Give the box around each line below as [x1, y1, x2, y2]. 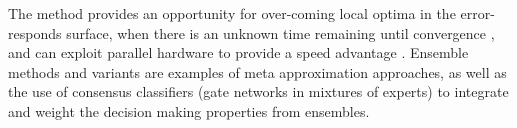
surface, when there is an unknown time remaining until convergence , [66, 22, 495, 43]
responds [8, 22, 62, 43]
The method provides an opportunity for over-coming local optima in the [8, 3, 456, 23]
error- [460, 3, 495, 23]
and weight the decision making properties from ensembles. [8, 100, 370, 121]
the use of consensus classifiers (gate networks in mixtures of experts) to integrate [8, 81, 509, 102]
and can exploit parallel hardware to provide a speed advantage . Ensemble [8, 42, 469, 63]
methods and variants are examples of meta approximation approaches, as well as [8, 61, 507, 82]
